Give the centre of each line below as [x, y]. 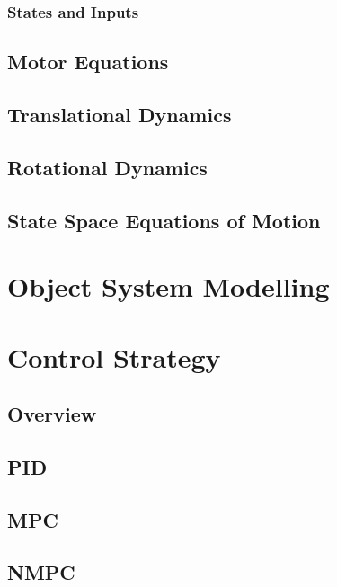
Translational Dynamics [120, 115]
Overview [52, 414]
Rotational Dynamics [107, 167]
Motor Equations [88, 62]
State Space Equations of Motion [164, 220]
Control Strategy [114, 356]
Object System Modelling [168, 286]
